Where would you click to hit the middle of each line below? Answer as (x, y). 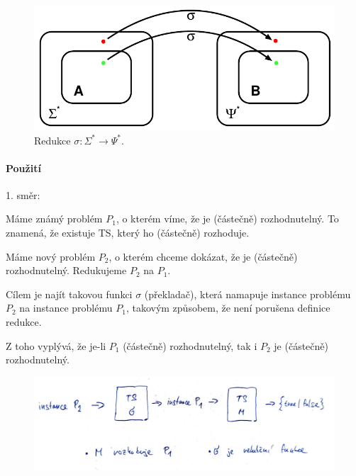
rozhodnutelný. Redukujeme (66, 270)
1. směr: (23, 194)
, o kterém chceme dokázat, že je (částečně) (203, 256)
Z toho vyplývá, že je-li (56, 345)
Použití (23, 168)
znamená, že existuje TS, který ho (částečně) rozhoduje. (128, 233)
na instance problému (66, 308)
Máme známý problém (54, 219)
